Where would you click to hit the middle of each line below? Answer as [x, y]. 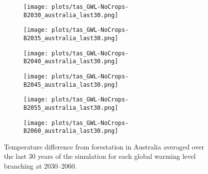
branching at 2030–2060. [41, 166]
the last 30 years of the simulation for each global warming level [100, 156]
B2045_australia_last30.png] [71, 85]
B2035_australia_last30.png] [71, 38]
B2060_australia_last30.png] [71, 131]
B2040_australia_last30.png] [71, 62]
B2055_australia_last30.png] [71, 108]
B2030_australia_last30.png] [71, 15]
